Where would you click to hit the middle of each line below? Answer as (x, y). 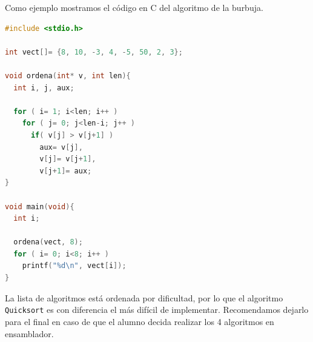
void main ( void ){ (40, 206)
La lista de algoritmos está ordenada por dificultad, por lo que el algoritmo (144, 297)
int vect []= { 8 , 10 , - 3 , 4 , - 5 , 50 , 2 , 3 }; (94, 52)
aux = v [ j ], (61, 147)
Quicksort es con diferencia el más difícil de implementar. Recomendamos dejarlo (157, 310)
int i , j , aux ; (44, 88)
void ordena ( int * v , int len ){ (68, 75)
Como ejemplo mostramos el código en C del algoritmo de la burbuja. (134, 7)
